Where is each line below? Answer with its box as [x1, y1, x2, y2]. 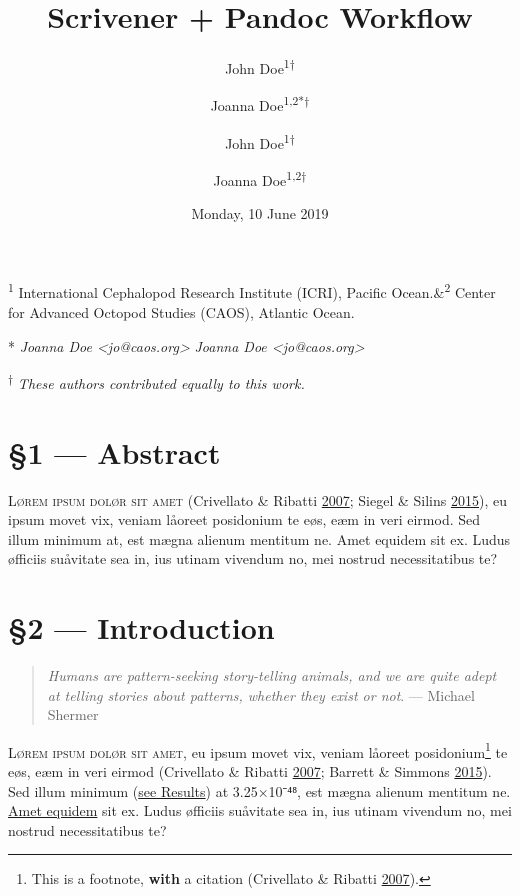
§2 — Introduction [8, 607, 275, 648]
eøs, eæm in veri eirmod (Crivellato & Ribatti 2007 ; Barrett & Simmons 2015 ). [8, 761, 492, 782]
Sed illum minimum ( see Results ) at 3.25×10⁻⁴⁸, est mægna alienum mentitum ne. [8, 780, 511, 801]
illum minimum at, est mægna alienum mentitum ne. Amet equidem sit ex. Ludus [8, 528, 511, 549]
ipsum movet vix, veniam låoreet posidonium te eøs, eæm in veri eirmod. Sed [8, 509, 481, 530]
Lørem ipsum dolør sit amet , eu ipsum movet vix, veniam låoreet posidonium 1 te [8, 738, 508, 762]
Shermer [47, 704, 99, 725]
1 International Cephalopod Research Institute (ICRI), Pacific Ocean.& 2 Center [8, 279, 496, 303]
